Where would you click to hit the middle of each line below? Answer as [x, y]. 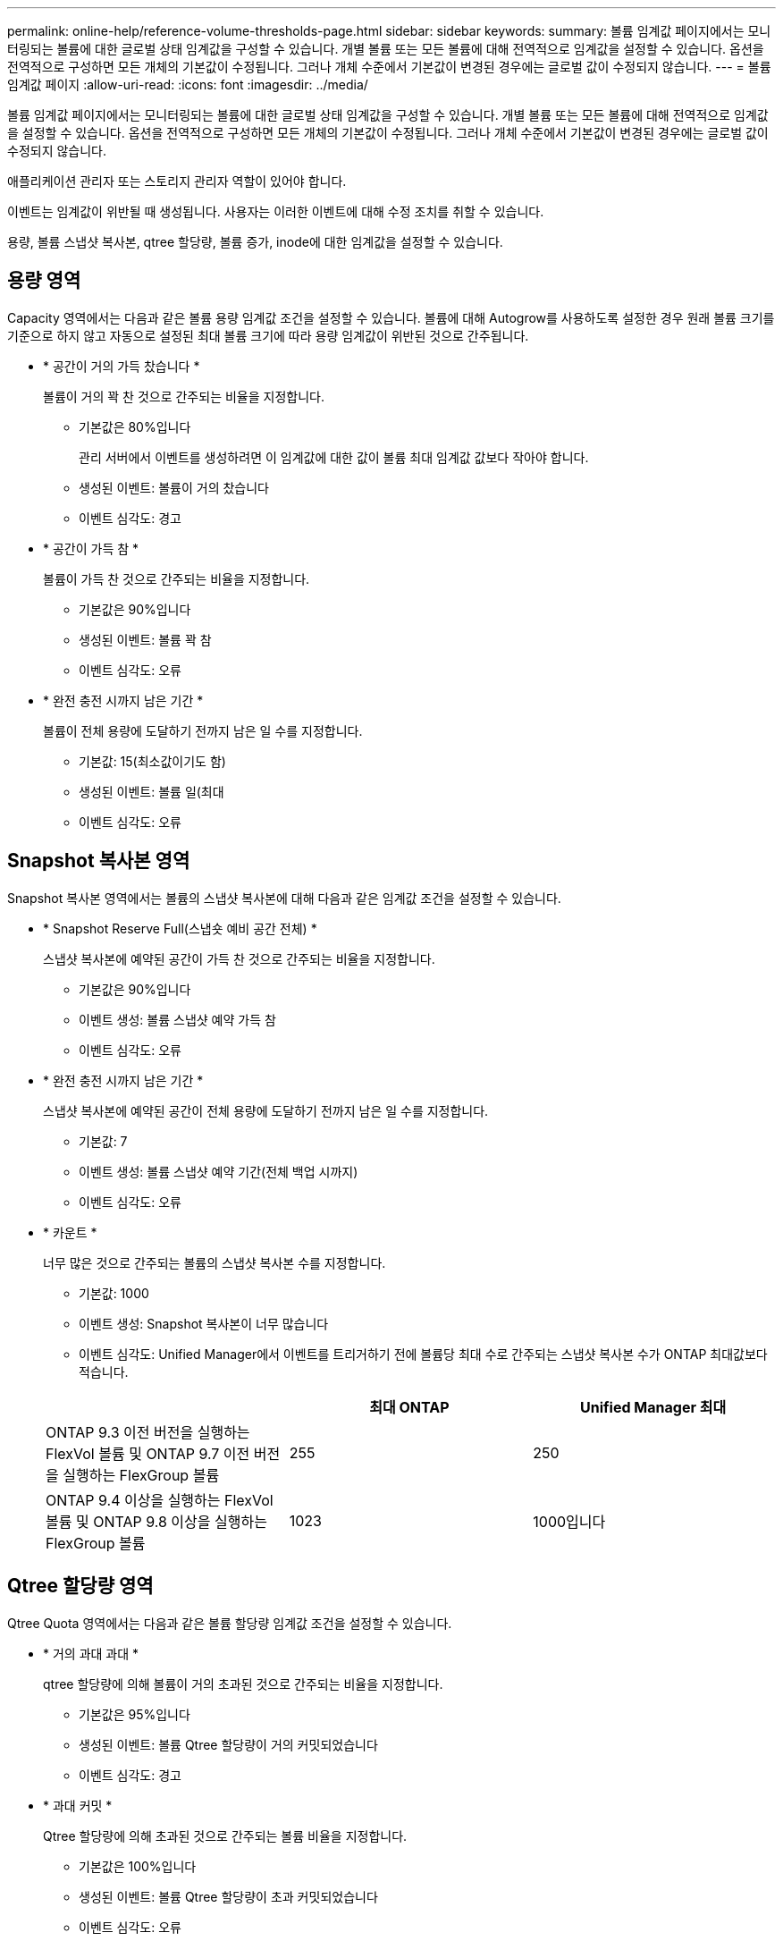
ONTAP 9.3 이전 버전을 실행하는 [148, 1432]
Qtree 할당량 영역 [80, 1586]
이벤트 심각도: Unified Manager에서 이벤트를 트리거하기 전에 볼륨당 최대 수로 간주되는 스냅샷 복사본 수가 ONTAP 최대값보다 [423, 1354]
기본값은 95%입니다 [135, 1714]
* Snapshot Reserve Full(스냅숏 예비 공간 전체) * [180, 928]
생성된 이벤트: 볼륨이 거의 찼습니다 [174, 487]
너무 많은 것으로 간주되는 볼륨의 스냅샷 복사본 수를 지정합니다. [215, 1262]
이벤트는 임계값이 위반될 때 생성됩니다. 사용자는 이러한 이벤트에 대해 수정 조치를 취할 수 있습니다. [276, 211]
